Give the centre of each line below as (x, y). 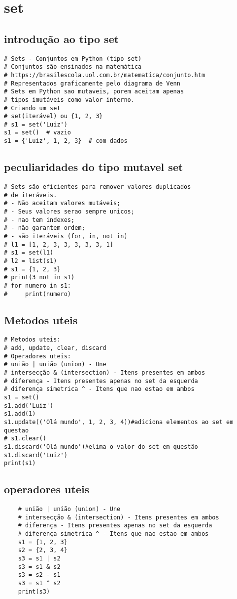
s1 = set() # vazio (38, 133)
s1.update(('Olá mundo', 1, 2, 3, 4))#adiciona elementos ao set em (119, 422)
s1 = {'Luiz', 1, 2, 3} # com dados (66, 141)
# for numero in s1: (38, 285)
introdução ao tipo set (62, 38)
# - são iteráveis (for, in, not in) (66, 236)
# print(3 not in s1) (39, 278)
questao (17, 430)
